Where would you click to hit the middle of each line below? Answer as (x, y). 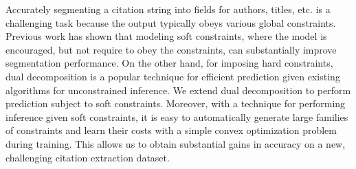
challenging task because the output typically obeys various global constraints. (171, 22)
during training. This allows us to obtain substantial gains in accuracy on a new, (176, 143)
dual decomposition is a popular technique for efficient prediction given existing (173, 76)
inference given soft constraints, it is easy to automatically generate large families (177, 116)
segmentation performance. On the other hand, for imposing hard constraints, (169, 63)
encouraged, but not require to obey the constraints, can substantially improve (171, 49)
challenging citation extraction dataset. (88, 157)
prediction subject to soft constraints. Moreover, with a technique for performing (176, 103)
